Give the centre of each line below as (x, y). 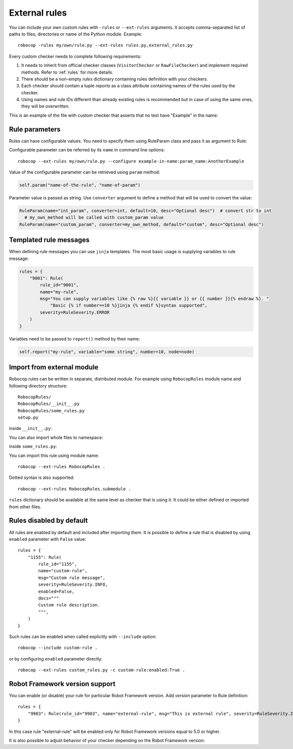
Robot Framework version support (62, 684)
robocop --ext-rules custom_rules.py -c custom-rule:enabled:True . (101, 670)
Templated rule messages (49, 240)
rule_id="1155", (58, 564)
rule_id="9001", (59, 285)
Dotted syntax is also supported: (42, 478)
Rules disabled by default (48, 521)
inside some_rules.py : (33, 447)
